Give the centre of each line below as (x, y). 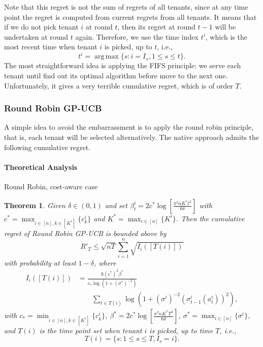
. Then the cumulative (210, 218)
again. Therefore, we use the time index (137, 36)
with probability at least (40, 262)
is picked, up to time (181, 330)
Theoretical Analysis (41, 167)
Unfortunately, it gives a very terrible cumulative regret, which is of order (119, 85)
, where (105, 262)
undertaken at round (36, 36)
